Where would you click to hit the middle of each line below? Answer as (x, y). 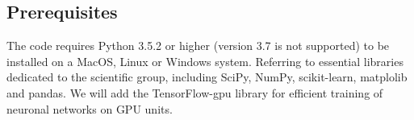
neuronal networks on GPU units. (90, 108)
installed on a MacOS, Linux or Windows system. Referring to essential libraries (205, 61)
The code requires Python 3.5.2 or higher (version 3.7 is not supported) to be (198, 46)
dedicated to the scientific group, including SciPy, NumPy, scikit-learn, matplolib (207, 77)
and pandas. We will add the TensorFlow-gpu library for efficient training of (195, 92)
